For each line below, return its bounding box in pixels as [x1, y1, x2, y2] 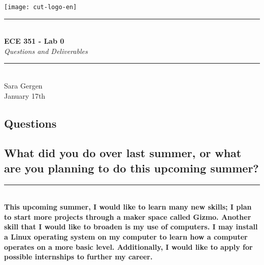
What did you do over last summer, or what [4, 145, 242, 161]
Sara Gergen [4, 80, 43, 91]
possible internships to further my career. [4, 251, 153, 262]
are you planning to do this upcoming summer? [4, 160, 259, 175]
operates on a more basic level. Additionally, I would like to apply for [4, 241, 253, 252]
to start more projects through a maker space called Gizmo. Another [4, 211, 251, 222]
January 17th [4, 90, 46, 101]
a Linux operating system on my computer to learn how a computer [4, 231, 248, 242]
